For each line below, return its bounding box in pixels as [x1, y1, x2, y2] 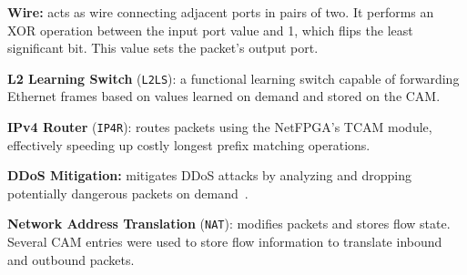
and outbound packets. [7, 250, 135, 269]
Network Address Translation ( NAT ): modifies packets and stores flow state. [7, 214, 451, 233]
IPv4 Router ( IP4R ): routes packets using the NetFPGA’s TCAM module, [7, 117, 432, 137]
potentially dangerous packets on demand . [7, 183, 249, 202]
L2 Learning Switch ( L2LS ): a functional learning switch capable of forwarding [7, 68, 460, 87]
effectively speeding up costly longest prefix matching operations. [7, 135, 371, 154]
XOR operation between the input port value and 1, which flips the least [7, 20, 413, 39]
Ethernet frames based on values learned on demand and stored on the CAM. [7, 87, 441, 106]
